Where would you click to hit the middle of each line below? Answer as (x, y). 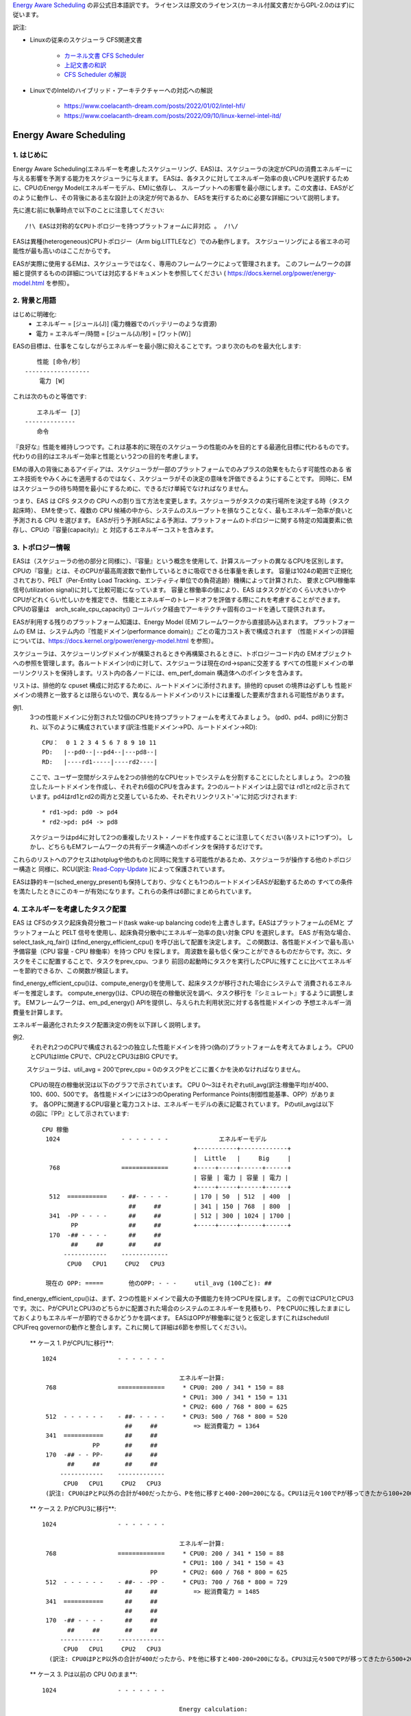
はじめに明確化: (35, 314)
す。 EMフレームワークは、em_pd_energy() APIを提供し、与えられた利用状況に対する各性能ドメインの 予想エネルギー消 (182, 1003)
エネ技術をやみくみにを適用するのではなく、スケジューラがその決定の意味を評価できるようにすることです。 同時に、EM (183, 479)
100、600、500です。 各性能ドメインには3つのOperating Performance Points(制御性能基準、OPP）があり (179, 1094)
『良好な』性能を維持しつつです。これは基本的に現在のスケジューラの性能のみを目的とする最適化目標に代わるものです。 (183, 447)
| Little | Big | (242, 1158)
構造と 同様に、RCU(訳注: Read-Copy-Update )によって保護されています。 (123, 869)
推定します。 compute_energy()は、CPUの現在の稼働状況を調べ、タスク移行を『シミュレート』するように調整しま (192, 993)
